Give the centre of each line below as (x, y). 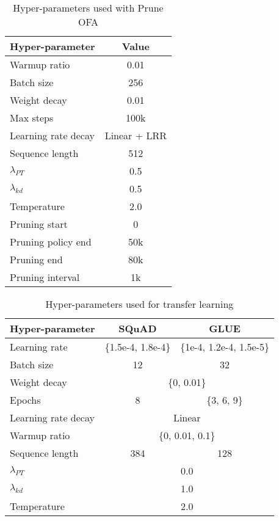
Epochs (25, 400)
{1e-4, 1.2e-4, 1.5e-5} (225, 347)
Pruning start (39, 224)
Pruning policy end (51, 242)
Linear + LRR (136, 135)
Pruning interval (45, 277)
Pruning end (36, 259)
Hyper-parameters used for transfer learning (139, 304)
